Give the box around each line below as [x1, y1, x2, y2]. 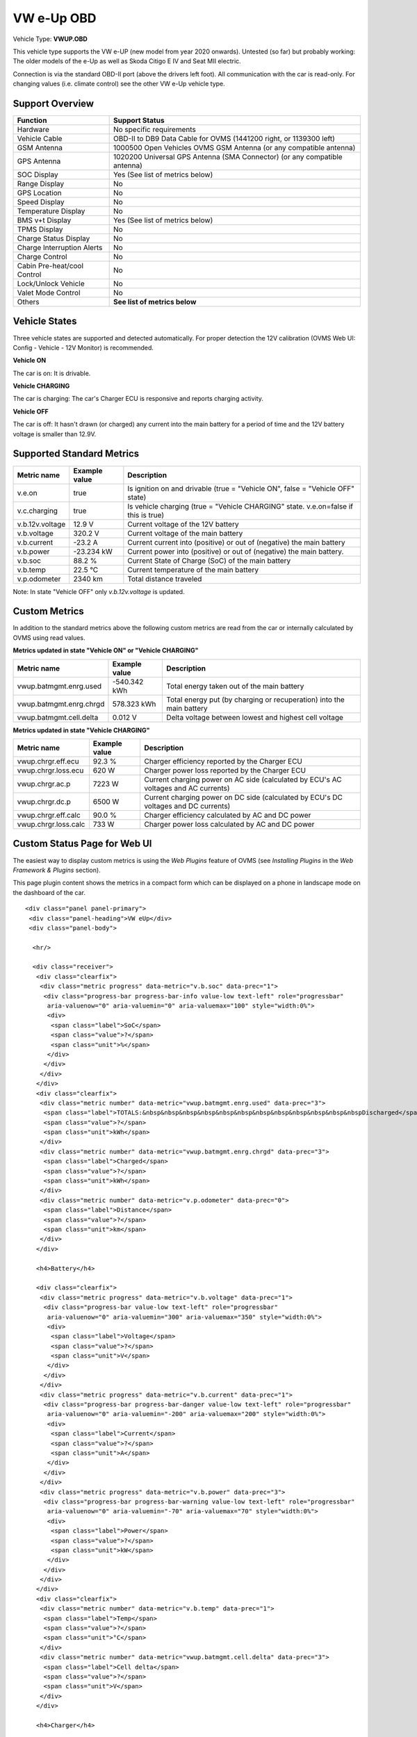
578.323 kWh [112, 699, 156, 709]
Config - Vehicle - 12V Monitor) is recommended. [13, 343, 154, 352]
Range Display [17, 179, 65, 189]
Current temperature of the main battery [127, 565, 259, 575]
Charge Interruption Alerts [17, 243, 103, 253]
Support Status [113, 115, 165, 125]
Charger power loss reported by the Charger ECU [143, 766, 306, 775]
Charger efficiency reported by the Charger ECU [143, 757, 302, 766]
